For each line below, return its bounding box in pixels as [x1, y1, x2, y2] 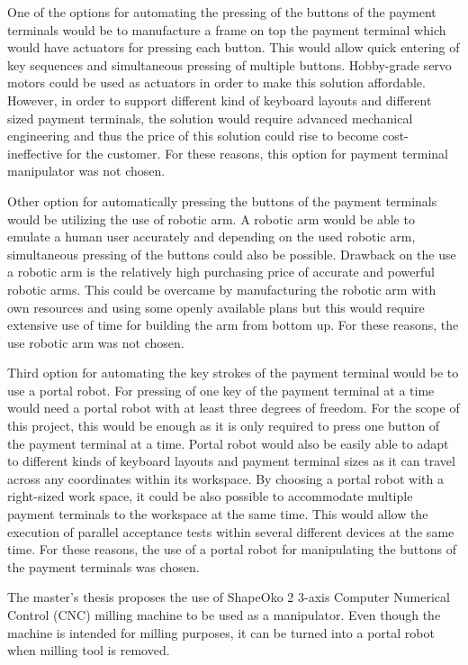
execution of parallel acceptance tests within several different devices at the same [7, 522, 454, 541]
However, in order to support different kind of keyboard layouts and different [7, 90, 432, 109]
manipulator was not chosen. [7, 161, 166, 180]
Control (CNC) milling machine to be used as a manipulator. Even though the [7, 606, 441, 624]
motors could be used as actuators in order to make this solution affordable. [7, 73, 426, 92]
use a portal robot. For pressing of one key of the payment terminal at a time [7, 380, 435, 399]
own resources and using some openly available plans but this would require [7, 297, 425, 316]
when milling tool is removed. [7, 641, 170, 660]
